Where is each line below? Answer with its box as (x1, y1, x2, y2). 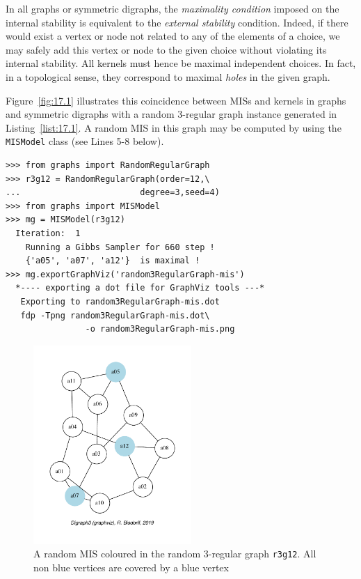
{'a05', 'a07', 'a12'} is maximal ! (25, 256, 200, 266)
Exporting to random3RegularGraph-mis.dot (20, 296, 220, 307)
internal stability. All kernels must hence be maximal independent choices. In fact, (6, 56, 356, 70)
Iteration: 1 (15, 228, 81, 238)
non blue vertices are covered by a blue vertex (33, 559, 229, 574)
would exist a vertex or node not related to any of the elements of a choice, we (6, 29, 340, 43)
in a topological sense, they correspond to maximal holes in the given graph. (6, 69, 330, 84)
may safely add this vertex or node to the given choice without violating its (6, 42, 327, 56)
